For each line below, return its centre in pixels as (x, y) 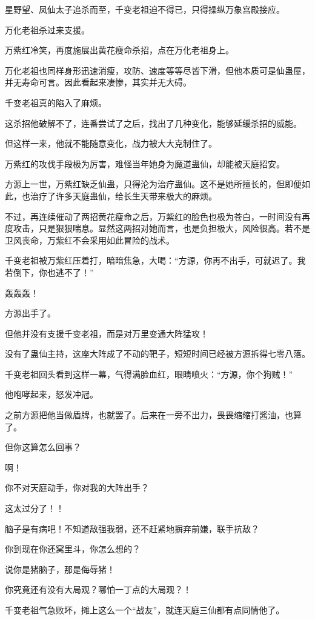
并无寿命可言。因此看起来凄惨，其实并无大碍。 (98, 82)
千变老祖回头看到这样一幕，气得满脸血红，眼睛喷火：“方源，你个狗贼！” (149, 374)
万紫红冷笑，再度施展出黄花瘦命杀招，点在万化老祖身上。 (119, 50)
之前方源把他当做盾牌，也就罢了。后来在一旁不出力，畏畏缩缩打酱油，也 (149, 415)
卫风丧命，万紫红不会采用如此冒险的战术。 (90, 240)
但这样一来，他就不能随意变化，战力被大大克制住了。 (111, 143)
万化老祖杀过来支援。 (47, 29)
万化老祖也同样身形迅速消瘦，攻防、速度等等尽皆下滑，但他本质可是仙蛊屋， (157, 70)
